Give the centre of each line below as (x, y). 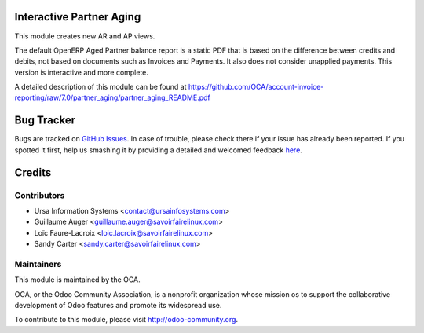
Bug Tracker (45, 121)
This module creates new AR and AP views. (85, 36)
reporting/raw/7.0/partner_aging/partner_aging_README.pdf (113, 97)
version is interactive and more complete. (82, 72)
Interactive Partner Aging (78, 17)
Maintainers (38, 264)
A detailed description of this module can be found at (101, 87)
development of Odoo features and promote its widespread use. (118, 306)
